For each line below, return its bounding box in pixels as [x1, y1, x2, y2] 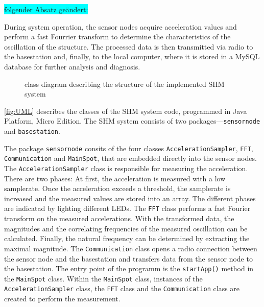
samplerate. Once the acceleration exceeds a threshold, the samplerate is [4, 183, 231, 194]
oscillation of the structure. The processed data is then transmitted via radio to [4, 41, 253, 52]
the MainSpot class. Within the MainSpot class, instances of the [4, 273, 203, 284]
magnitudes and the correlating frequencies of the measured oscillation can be [4, 223, 248, 233]
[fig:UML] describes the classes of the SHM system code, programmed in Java [4, 105, 247, 116]
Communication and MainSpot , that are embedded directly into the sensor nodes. [4, 153, 257, 163]
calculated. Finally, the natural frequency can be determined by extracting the [4, 233, 250, 244]
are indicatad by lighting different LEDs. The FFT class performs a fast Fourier [4, 203, 251, 214]
